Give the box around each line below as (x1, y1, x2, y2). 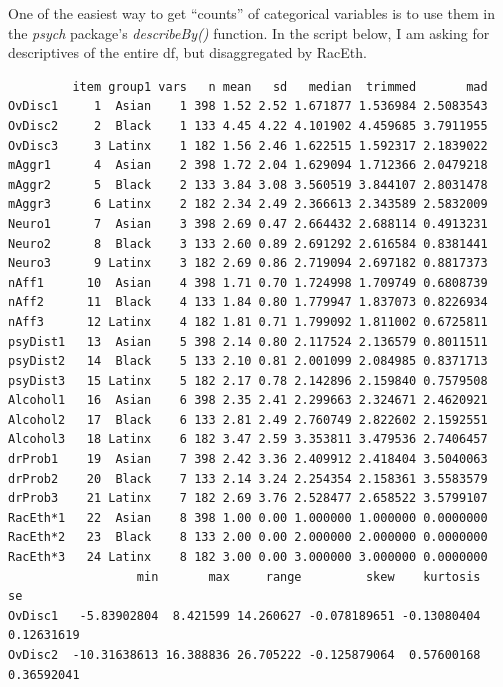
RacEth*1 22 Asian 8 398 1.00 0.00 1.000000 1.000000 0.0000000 (8, 510, 488, 525)
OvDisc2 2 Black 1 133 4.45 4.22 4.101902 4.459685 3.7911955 (8, 118, 488, 133)
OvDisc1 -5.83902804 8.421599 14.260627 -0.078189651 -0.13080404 (8, 608, 481, 623)
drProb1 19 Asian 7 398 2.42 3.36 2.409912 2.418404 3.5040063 (8, 452, 488, 467)
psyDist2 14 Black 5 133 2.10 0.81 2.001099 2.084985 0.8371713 (8, 354, 488, 369)
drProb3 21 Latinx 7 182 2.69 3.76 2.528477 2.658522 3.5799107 (8, 491, 488, 506)
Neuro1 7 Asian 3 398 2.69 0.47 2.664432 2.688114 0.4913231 (8, 216, 488, 231)
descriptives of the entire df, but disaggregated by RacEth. (8, 42, 367, 63)
